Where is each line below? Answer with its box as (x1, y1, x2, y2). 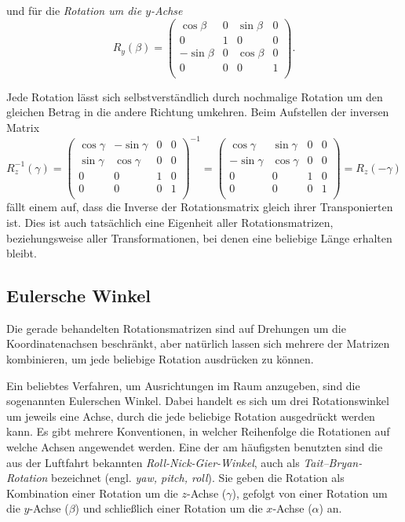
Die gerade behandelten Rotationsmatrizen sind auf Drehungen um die (6, 319, 346, 336)
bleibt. (6, 245, 37, 261)
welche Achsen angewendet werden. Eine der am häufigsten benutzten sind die (6, 439, 383, 455)
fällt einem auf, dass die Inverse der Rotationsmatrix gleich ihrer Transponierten (6, 199, 393, 215)
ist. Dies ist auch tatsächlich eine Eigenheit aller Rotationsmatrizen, (6, 214, 334, 230)
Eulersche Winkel (6, 283, 151, 308)
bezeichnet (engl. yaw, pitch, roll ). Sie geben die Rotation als (51, 469, 345, 486)
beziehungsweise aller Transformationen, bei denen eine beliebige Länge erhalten (6, 229, 392, 246)
